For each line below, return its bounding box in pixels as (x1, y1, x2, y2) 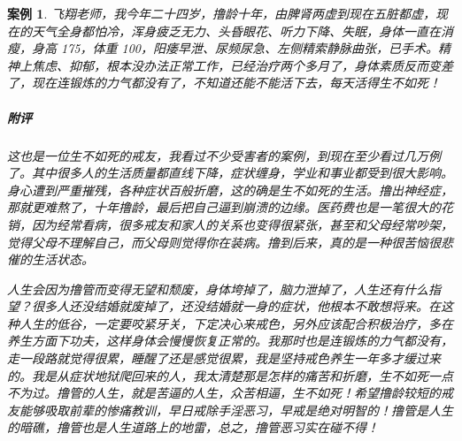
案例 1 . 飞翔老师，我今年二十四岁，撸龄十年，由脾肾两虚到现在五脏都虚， (7, 4, 435, 22)
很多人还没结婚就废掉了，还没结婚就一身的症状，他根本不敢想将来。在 (31, 297, 441, 316)
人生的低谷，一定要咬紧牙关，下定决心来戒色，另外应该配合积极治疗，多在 (19, 314, 453, 332)
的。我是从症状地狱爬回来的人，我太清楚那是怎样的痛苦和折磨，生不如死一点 (7, 366, 453, 384)
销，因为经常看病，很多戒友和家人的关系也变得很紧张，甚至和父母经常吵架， (7, 215, 453, 233)
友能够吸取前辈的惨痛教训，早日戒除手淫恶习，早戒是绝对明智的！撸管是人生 (7, 400, 453, 419)
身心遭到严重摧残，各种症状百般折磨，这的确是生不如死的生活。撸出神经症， (7, 180, 453, 199)
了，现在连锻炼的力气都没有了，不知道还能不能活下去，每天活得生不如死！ (7, 73, 441, 92)
